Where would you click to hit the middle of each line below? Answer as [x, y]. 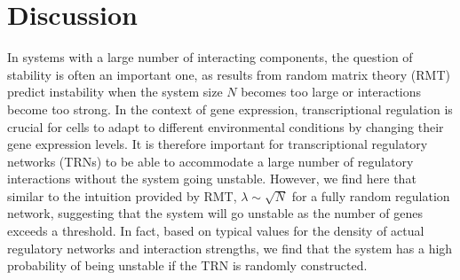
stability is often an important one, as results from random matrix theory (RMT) [229, 74]
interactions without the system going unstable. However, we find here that [212, 179]
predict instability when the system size [115, 92]
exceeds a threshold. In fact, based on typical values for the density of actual [216, 231]
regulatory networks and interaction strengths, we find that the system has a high [230, 248]
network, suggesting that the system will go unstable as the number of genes [215, 213]
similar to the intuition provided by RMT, [122, 195]
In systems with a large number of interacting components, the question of [210, 57]
